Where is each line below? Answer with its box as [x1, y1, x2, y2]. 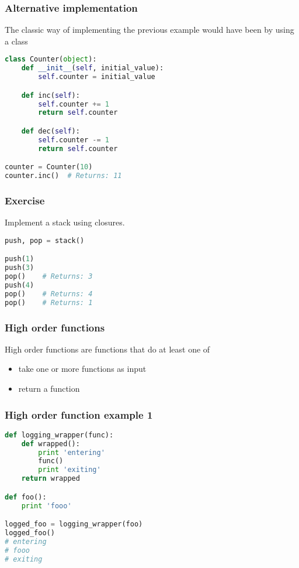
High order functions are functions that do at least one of [5, 343, 210, 355]
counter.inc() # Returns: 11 [5, 172, 122, 180]
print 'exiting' [38, 466, 101, 474]
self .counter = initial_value [38, 73, 155, 81]
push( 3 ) [5, 264, 34, 272]
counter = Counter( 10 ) [5, 163, 93, 172]
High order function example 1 [5, 407, 153, 422]
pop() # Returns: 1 [5, 298, 93, 307]
